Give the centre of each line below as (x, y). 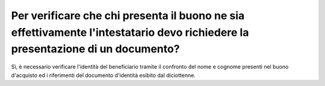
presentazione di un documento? (95, 49)
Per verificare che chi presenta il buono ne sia (128, 16)
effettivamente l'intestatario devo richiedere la (130, 32)
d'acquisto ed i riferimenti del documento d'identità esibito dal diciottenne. (103, 75)
